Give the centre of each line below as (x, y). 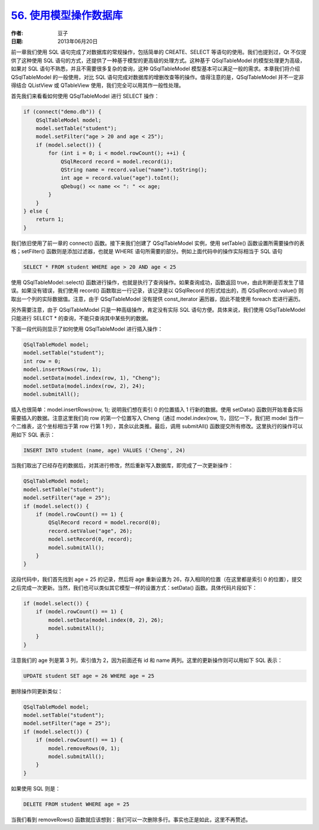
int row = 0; (42, 361)
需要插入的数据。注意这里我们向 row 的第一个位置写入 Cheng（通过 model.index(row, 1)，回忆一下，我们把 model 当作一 (157, 418)
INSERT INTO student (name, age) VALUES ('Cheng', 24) (104, 450)
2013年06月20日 (78, 41)
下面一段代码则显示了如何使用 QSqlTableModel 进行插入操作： (87, 329)
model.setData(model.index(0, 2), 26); (106, 620)
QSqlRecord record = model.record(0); (104, 523)
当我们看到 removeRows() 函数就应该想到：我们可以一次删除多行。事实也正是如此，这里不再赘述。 (131, 819)
